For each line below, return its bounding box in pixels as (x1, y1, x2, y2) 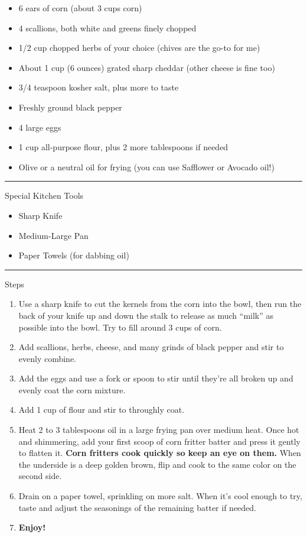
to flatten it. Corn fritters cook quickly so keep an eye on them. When (18, 447, 301, 459)
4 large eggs (18, 121, 61, 133)
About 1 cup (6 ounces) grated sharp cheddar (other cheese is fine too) (18, 61, 275, 73)
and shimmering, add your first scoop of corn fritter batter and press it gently (18, 435, 301, 447)
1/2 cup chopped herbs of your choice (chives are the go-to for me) (18, 41, 260, 54)
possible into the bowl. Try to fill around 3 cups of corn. (18, 321, 222, 333)
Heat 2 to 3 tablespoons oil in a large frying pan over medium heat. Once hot (18, 423, 299, 436)
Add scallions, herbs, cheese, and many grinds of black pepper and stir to (18, 341, 284, 353)
